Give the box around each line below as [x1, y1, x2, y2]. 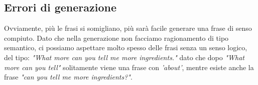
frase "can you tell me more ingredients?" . [4, 72, 133, 82]
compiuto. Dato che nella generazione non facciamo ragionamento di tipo [4, 32, 229, 43]
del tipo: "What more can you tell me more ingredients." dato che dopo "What [4, 52, 245, 62]
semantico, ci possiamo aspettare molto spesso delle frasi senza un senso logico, [4, 42, 247, 53]
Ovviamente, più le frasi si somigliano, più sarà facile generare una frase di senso [4, 23, 252, 33]
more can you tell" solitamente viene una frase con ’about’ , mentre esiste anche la [4, 62, 254, 72]
